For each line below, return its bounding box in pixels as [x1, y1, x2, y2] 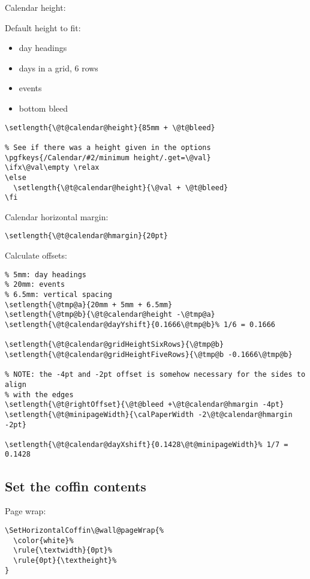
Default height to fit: [5, 21, 81, 34]
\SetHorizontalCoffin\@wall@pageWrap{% [5, 526, 164, 535]
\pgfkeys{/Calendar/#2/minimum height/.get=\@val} [5, 153, 211, 162]
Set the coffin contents [5, 476, 146, 495]
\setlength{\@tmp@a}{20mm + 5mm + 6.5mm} [5, 300, 173, 309]
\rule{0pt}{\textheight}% [13, 556, 117, 565]
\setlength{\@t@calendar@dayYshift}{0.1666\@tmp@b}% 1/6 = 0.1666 [5, 320, 276, 329]
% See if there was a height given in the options [5, 143, 211, 152]
